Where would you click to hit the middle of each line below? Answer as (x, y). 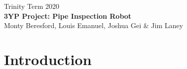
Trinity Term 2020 (32, 6)
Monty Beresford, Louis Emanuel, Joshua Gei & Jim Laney (93, 25)
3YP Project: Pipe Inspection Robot (68, 16)
